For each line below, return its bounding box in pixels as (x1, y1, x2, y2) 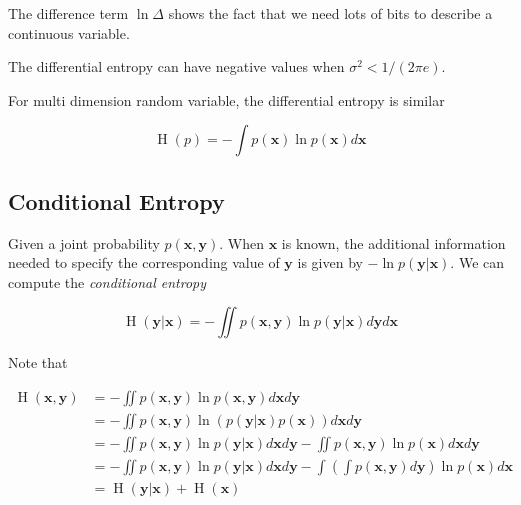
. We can (450, 252, 505, 273)
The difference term (8, 3, 129, 23)
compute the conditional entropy (8, 271, 207, 292)
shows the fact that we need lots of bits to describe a (168, 3, 493, 23)
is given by (297, 252, 363, 273)
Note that (8, 352, 68, 373)
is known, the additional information (281, 232, 506, 253)
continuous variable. (8, 22, 130, 43)
